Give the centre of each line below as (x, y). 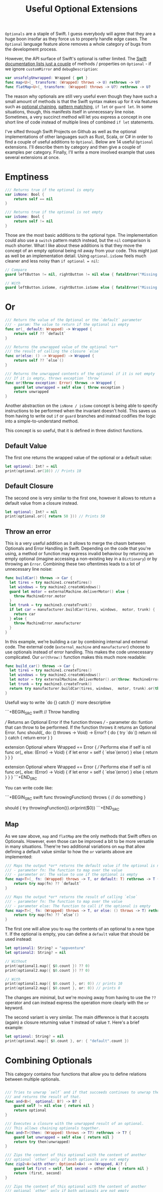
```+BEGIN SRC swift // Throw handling (42, 712)
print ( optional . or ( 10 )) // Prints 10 (43, 471)
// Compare (16, 270)
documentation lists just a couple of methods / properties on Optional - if (78, 64)
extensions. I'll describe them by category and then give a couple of (73, 147)
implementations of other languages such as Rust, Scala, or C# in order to (79, 137)
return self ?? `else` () (39, 361)
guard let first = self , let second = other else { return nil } (81, 1168)
